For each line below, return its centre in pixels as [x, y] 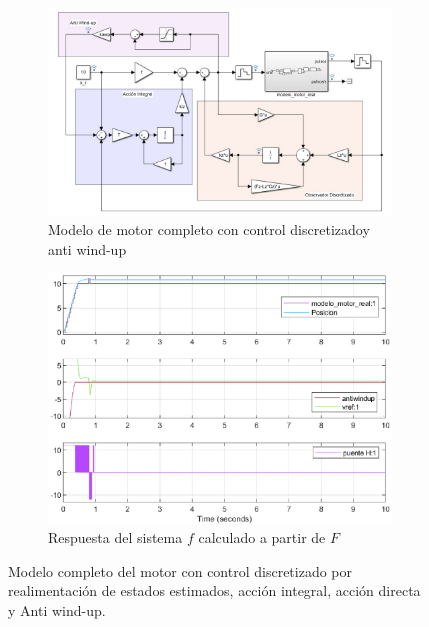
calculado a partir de [262, 537]
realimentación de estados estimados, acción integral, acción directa [214, 590]
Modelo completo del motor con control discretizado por [180, 570]
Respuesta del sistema [115, 537]
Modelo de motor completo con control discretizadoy [209, 229]
